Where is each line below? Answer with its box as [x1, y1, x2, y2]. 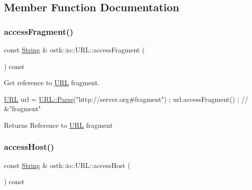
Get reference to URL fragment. [4, 77, 100, 88]
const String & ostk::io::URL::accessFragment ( [4, 45, 145, 54]
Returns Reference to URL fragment [4, 119, 113, 130]
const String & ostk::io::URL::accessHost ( [4, 160, 130, 170]
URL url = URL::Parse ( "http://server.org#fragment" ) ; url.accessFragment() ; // [4, 94, 249, 104]
